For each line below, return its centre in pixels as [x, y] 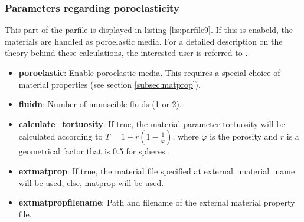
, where [186, 136]
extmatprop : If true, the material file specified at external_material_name [157, 170]
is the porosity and [244, 136]
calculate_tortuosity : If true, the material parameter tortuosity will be [152, 123]
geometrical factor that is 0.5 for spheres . [94, 151]
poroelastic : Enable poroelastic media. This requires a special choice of [149, 72]
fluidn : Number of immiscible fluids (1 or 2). [100, 104]
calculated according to [61, 136]
